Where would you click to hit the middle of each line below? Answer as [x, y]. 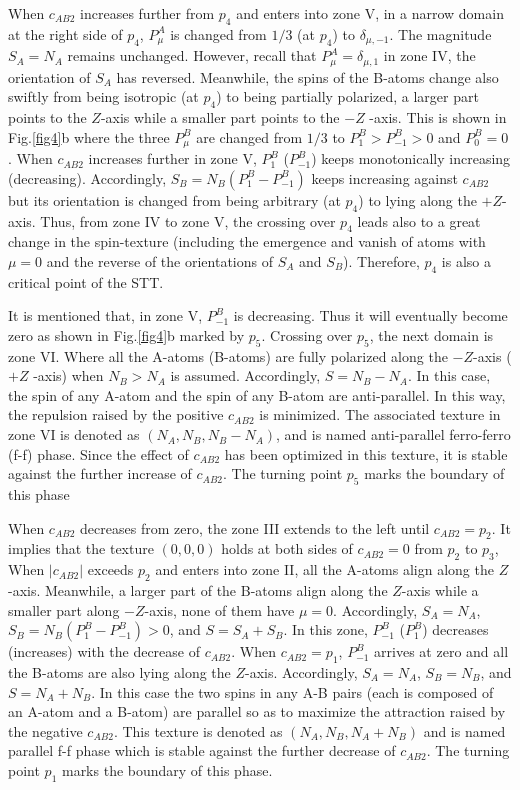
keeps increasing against [384, 177]
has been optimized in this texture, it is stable [366, 453]
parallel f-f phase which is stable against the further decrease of [202, 750]
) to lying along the [417, 199]
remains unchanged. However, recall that [192, 55]
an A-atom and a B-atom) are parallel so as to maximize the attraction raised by [257, 711]
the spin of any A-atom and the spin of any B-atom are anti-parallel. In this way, [257, 394]
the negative [45, 730]
